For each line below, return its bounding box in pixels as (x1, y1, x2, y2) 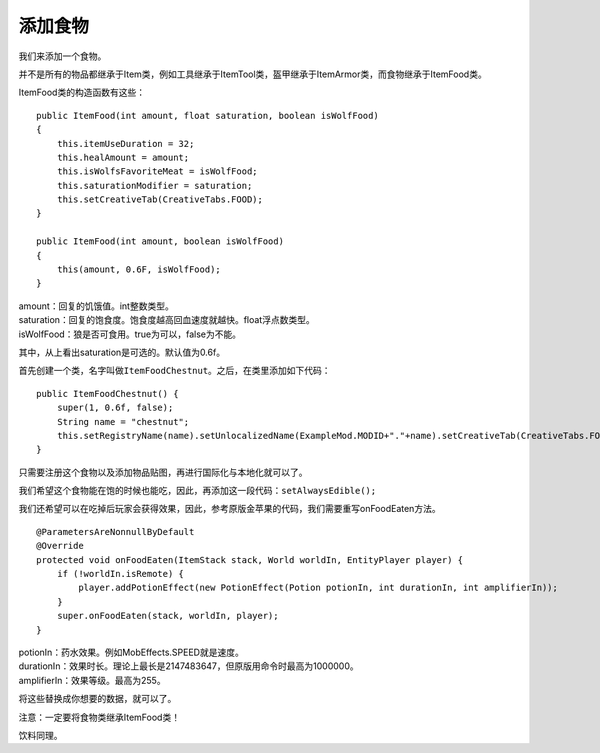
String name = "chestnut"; (56, 416, 190, 427)
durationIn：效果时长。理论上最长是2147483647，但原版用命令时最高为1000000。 (18, 660, 359, 672)
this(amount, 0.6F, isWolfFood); (56, 264, 222, 275)
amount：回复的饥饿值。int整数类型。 (18, 300, 174, 312)
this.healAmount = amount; (56, 151, 190, 163)
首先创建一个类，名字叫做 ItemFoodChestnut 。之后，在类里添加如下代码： (18, 365, 331, 377)
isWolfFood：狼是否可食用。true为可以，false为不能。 (18, 328, 242, 340)
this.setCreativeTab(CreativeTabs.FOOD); (56, 194, 264, 205)
